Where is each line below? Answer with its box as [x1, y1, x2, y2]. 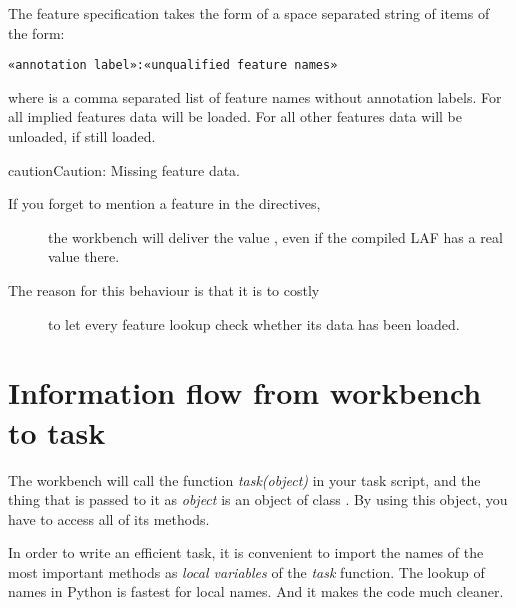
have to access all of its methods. [8, 508, 210, 529]
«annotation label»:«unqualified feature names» [8, 58, 338, 73]
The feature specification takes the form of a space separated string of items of [8, 3, 490, 23]
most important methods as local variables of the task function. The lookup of [8, 561, 485, 582]
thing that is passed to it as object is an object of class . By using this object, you [8, 489, 508, 510]
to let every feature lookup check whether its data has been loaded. [48, 313, 460, 334]
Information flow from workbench [8, 372, 482, 413]
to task [8, 411, 106, 452]
